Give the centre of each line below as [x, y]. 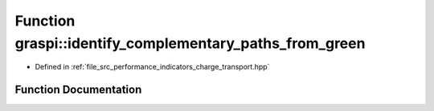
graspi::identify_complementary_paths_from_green [190, 43]
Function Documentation [78, 90]
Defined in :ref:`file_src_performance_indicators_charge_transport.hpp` [152, 67]
